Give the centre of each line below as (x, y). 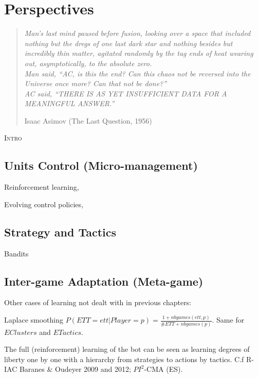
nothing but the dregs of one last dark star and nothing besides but (128, 43)
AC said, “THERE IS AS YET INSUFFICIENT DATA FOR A (126, 93)
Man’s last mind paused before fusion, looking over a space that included (137, 33)
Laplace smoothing (34, 320)
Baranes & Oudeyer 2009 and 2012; (75, 369)
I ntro (13, 138)
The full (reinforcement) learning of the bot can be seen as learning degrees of (127, 349)
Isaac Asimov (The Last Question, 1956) (88, 120)
